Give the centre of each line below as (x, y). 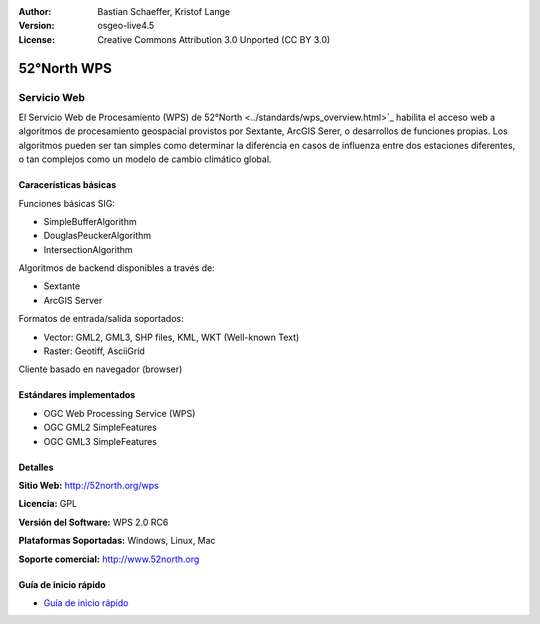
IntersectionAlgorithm (88, 249)
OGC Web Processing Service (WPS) (119, 413)
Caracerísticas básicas (67, 185)
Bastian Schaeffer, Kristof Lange (164, 11)
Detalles (36, 467)
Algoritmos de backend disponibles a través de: (116, 268)
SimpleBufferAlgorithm (90, 221)
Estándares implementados (77, 395)
